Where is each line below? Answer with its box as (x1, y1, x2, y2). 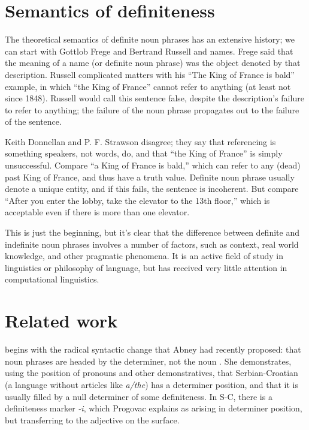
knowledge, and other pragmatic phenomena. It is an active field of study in (5, 249, 283, 262)
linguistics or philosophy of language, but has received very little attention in (5, 261, 287, 273)
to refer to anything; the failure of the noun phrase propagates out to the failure (5, 103, 299, 116)
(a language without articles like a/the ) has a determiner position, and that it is (5, 378, 298, 390)
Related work (5, 308, 118, 333)
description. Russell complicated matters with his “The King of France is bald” (5, 68, 295, 80)
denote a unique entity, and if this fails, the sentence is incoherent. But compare (5, 182, 299, 195)
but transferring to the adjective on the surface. (5, 413, 180, 426)
